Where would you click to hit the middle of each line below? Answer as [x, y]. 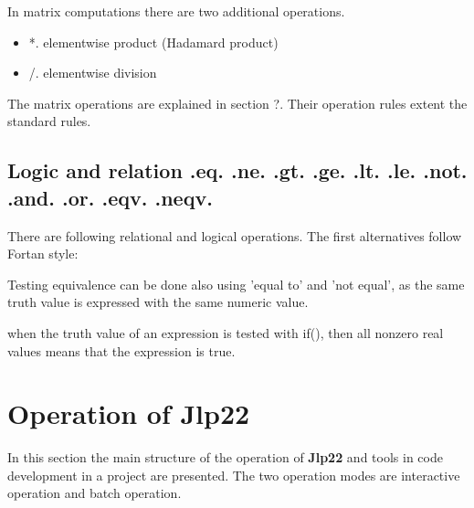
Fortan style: [43, 254]
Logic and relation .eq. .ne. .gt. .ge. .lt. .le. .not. [237, 170]
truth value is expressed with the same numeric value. [158, 302]
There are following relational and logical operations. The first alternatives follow [235, 235]
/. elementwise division [93, 73]
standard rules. [49, 121]
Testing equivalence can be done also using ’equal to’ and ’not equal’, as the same [236, 284]
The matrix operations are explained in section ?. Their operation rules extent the [237, 103]
